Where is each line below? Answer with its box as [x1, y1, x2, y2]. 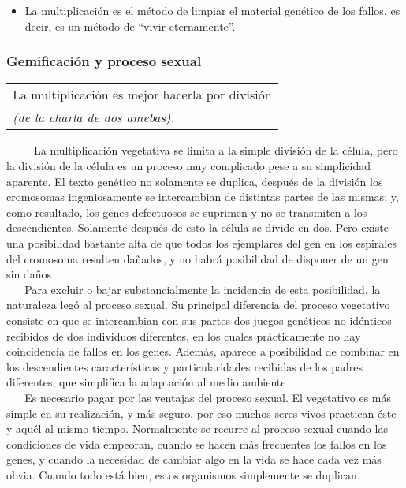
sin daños [6, 266, 51, 282]
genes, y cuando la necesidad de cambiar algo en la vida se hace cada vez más [6, 451, 382, 468]
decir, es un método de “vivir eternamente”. [24, 17, 236, 34]
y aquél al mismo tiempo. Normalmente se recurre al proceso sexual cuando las [6, 420, 388, 437]
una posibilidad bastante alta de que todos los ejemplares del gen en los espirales [6, 234, 397, 251]
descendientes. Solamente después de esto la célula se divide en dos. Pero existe [6, 219, 389, 236]
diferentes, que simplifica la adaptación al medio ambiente [6, 374, 286, 390]
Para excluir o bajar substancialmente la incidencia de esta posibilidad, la [24, 281, 381, 297]
